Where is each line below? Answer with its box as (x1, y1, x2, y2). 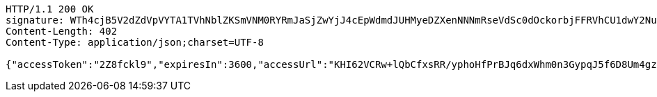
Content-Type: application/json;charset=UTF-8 (6, 37, 264, 48)
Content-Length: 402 (6, 26, 118, 37)
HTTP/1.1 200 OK (6, 3, 94, 15)
